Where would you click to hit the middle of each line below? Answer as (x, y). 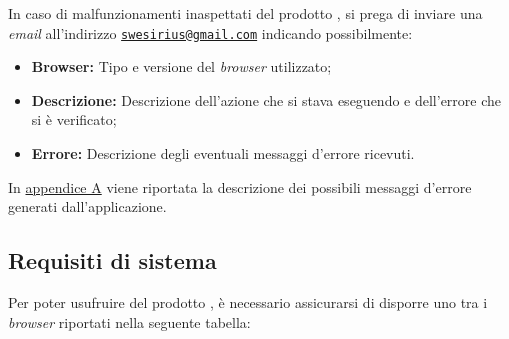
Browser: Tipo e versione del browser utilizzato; (181, 66)
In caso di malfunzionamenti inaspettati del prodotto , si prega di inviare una (245, 13)
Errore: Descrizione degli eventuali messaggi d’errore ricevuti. (223, 153)
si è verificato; (74, 119)
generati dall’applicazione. (87, 206)
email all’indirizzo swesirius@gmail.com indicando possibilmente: (210, 32)
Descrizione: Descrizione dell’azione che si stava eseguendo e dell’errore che (266, 99)
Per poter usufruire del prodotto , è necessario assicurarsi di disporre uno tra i (248, 302)
